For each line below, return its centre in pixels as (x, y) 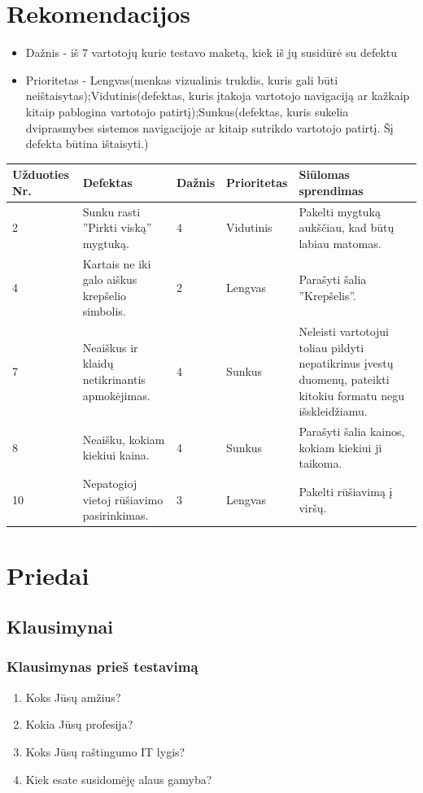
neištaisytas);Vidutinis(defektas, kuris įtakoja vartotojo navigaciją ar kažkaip (218, 96)
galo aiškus (110, 279)
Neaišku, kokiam (124, 439)
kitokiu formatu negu (352, 395)
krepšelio (105, 295)
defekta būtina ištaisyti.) (87, 144)
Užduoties (41, 174)
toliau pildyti (331, 347)
